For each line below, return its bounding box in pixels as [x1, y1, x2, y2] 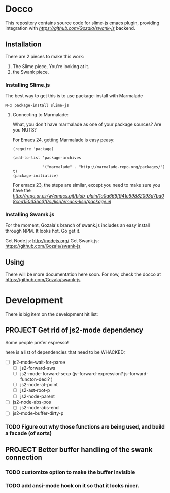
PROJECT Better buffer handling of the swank [5, 445, 153, 454]
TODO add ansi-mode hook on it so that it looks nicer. [5, 482, 140, 489]
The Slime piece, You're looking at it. [12, 63, 90, 69]
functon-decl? [20, 376, 50, 382]
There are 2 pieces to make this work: [5, 53, 85, 59]
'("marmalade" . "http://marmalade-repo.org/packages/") [42, 165, 165, 170]
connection [5, 453, 42, 462]
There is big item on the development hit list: [5, 311, 98, 317]
